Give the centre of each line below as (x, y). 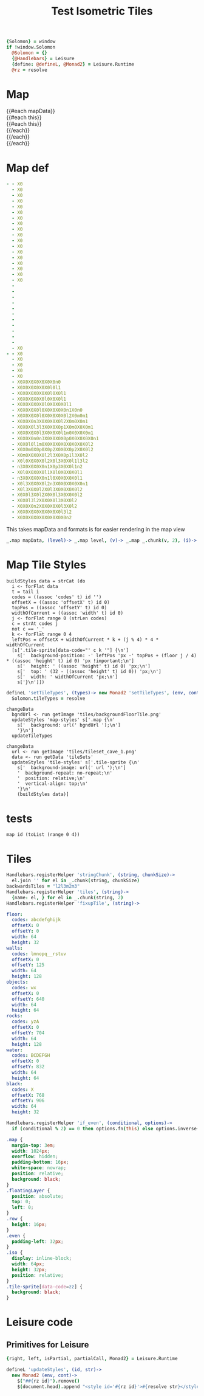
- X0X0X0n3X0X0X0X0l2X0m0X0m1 (50, 422)
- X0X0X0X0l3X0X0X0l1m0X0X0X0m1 (53, 433)
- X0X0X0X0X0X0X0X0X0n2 (42, 517)
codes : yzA (25, 1022)
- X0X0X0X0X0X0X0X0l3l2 (42, 512)
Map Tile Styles (46, 565)
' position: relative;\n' (51, 779)
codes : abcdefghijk (36, 920)
